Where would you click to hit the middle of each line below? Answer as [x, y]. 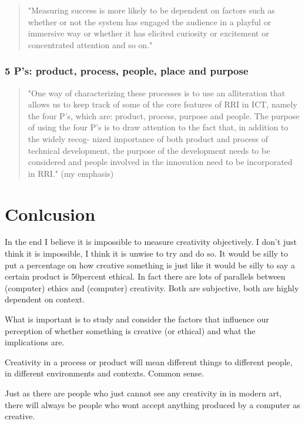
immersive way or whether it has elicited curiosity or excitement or [148, 33]
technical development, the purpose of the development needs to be [149, 150]
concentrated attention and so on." [90, 44]
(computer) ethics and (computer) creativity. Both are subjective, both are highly [152, 287]
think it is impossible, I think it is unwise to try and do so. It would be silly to [147, 253]
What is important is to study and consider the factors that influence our [137, 319]
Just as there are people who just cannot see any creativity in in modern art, [143, 393]
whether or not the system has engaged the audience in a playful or [150, 21]
